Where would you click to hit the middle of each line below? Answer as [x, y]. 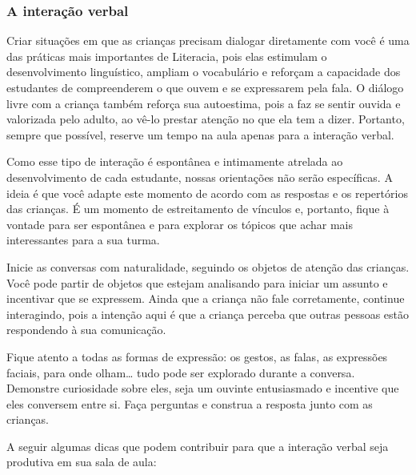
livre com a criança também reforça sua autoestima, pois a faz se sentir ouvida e [204, 103]
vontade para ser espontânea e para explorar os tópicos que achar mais [180, 224]
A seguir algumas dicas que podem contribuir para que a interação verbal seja [198, 446]
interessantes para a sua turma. [83, 240]
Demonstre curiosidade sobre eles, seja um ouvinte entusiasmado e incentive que [203, 388]
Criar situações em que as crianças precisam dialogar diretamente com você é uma [208, 40]
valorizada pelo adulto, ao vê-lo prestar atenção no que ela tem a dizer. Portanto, [206, 119]
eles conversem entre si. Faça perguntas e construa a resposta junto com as [190, 403]
